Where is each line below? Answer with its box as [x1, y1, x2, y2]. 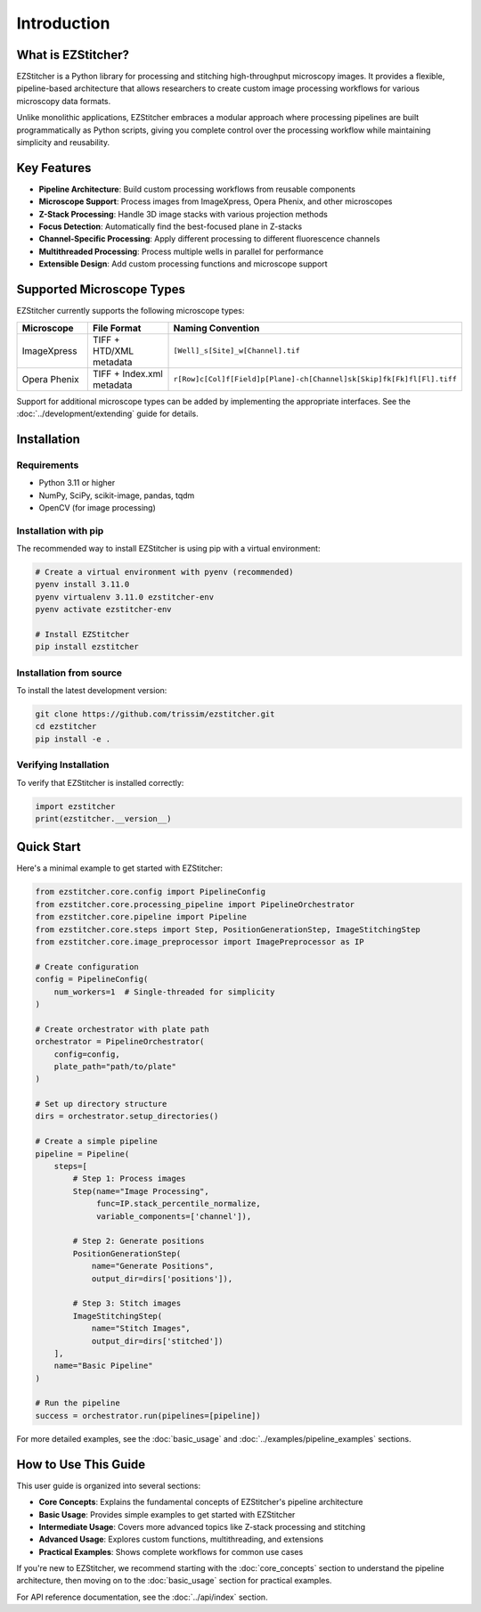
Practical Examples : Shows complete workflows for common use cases [38, 1546, 304, 1557]
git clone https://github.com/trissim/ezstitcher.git [35, 709, 275, 719]
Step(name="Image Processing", [72, 1186, 209, 1196]
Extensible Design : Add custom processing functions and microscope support [38, 258, 329, 269]
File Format [92, 322, 142, 334]
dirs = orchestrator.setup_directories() [35, 1111, 219, 1122]
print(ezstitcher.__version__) [35, 814, 173, 823]
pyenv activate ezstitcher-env [35, 604, 173, 615]
